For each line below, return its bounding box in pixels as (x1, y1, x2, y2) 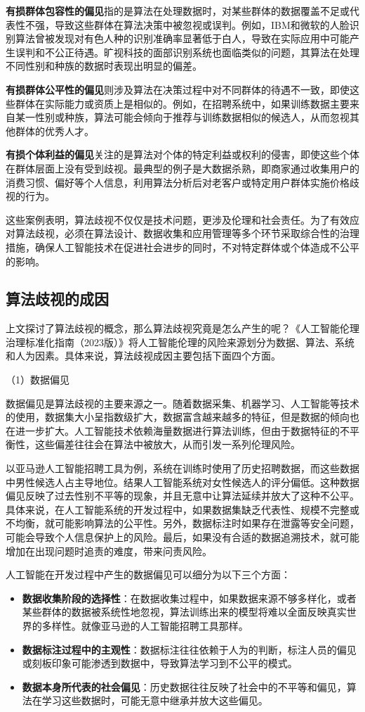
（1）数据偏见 (6, 372, 69, 387)
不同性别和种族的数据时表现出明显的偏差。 (6, 58, 202, 73)
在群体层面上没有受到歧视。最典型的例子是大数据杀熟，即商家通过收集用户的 (6, 160, 359, 175)
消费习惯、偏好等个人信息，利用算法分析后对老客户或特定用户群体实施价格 (6, 174, 350, 189)
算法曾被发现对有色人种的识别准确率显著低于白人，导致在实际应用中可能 (15, 31, 350, 46)
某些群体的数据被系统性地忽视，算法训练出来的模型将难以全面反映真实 (22, 604, 347, 619)
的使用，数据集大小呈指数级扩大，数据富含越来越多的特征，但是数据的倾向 (6, 409, 350, 424)
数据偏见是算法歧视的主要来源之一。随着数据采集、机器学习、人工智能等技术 (6, 395, 359, 410)
